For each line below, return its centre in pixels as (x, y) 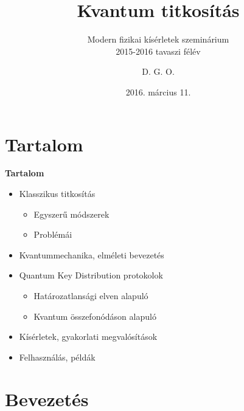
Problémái (53, 234)
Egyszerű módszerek (71, 214)
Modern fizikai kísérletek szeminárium (158, 39)
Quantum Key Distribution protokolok (91, 275)
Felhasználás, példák (57, 357)
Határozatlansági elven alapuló (91, 295)
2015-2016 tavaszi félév (158, 51)
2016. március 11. (158, 92)
